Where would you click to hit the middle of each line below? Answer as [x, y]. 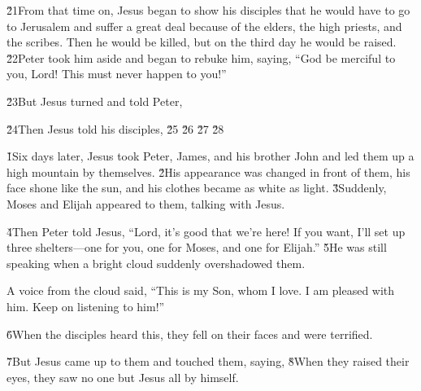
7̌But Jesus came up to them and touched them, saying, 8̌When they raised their [208, 361]
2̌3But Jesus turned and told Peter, [95, 101]
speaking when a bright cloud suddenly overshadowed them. [156, 263]
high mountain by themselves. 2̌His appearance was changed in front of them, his [208, 171]
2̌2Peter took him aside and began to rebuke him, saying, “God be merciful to [201, 57]
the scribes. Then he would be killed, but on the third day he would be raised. [202, 42]
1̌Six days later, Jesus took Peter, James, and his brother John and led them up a [210, 156]
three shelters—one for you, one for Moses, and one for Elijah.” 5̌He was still [197, 247]
